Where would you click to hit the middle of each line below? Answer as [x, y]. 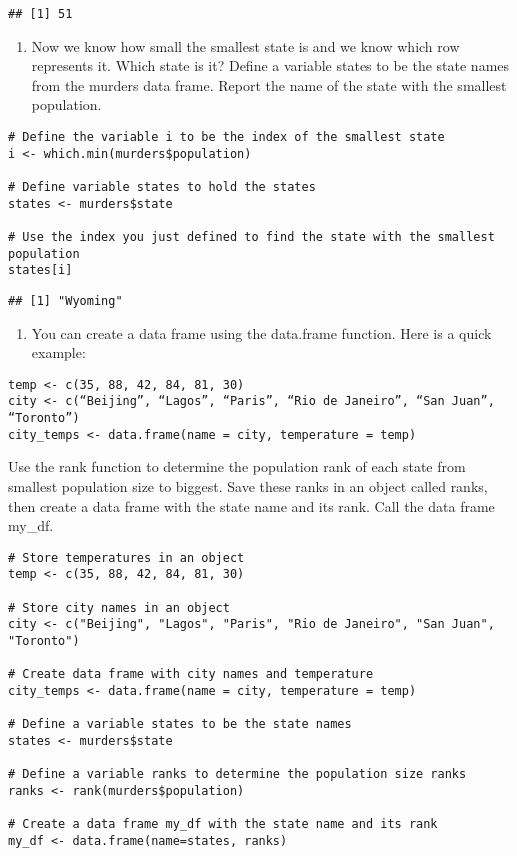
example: [58, 352]
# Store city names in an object [119, 607]
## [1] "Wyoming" [65, 300]
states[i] [40, 270]
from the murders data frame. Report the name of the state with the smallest [269, 84]
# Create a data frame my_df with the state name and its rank [223, 824]
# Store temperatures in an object [126, 557]
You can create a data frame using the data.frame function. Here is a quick [261, 332]
